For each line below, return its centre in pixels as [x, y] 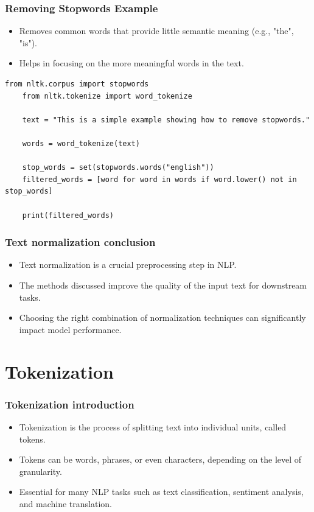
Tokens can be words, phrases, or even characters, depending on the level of [160, 459]
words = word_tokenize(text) [81, 143]
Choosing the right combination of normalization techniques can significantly [162, 317]
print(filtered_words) [68, 215]
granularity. [40, 471]
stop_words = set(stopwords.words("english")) [118, 168]
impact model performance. [70, 329]
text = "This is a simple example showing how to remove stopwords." [166, 120]
